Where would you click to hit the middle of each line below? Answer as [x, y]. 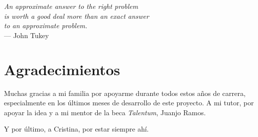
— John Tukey [27, 35]
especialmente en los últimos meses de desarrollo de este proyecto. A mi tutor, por [129, 103]
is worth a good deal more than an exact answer [77, 16]
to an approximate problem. [46, 25]
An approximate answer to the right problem [71, 6]
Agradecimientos [62, 69]
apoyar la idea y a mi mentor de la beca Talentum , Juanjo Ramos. [105, 112]
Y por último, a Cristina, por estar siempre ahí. [76, 129]
